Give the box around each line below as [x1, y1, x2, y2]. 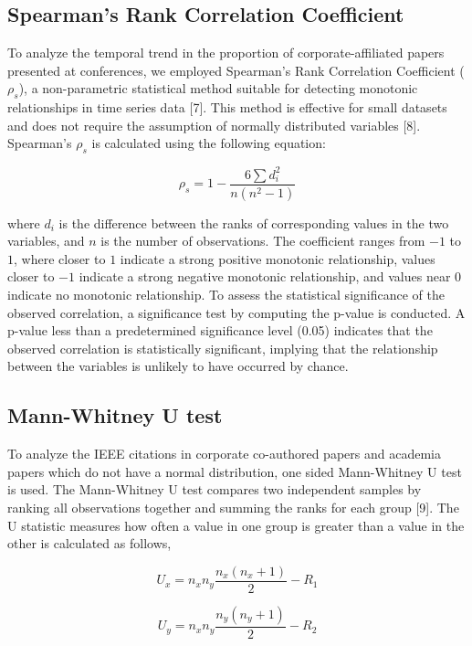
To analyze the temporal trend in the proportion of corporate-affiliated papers [7, 43, 445, 62]
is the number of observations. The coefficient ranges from [100, 231, 425, 250]
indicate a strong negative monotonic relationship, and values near [79, 267, 451, 286]
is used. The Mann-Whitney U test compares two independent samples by [7, 480, 422, 499]
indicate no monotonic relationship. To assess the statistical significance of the [7, 284, 445, 303]
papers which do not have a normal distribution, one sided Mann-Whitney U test [7, 461, 462, 481]
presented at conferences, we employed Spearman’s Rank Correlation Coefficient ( [7, 60, 465, 79]
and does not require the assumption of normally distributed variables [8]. [7, 115, 421, 134]
